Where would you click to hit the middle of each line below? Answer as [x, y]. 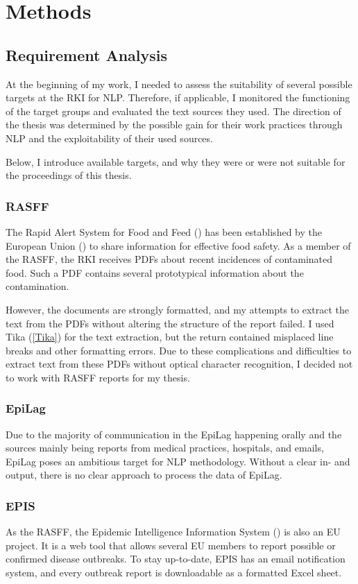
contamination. [37, 286]
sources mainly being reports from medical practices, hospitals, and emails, [165, 448]
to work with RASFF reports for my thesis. [98, 377]
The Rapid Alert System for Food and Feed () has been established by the [164, 231]
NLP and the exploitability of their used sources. [109, 138]
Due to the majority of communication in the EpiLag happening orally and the [174, 434]
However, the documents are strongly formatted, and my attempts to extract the [178, 309]
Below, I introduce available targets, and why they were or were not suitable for [176, 161]
